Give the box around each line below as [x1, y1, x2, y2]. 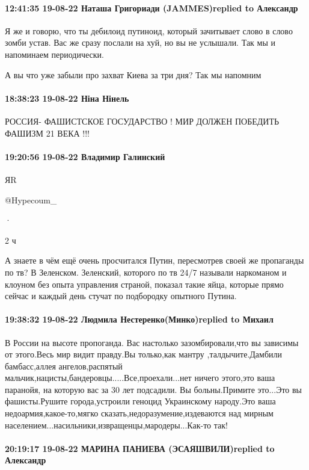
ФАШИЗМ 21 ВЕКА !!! [5, 126, 90, 139]
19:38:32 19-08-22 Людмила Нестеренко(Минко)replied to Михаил [5, 313, 274, 326]
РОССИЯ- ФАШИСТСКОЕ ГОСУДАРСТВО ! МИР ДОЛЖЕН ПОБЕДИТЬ [5, 114, 279, 127]
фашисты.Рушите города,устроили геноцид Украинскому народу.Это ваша [5, 395, 276, 407]
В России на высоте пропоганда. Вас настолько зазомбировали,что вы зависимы [5, 336, 299, 348]
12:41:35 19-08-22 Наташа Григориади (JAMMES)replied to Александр [5, 1, 298, 14]
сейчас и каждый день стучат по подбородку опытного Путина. [5, 289, 237, 302]
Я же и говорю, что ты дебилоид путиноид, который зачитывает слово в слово [5, 24, 293, 37]
